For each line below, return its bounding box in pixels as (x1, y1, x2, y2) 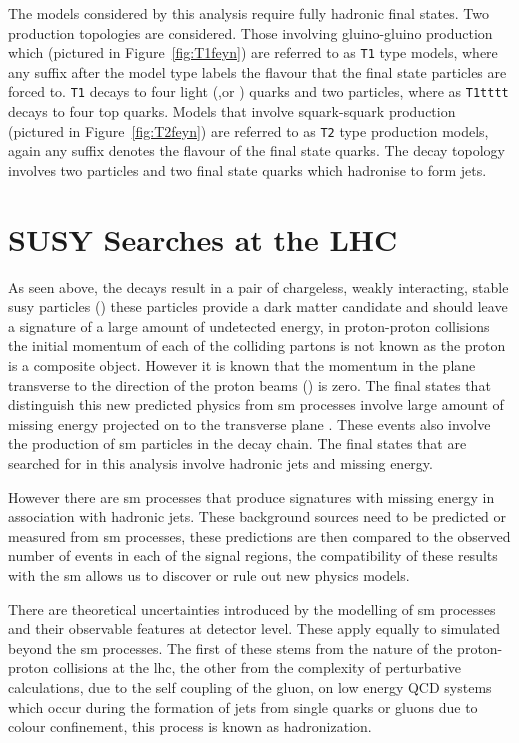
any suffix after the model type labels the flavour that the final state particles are (8, 61, 507, 82)
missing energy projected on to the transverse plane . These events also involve (8, 413, 491, 434)
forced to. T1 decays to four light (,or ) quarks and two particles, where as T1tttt (8, 81, 509, 102)
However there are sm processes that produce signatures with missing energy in (8, 486, 495, 507)
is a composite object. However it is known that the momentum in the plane (8, 355, 476, 376)
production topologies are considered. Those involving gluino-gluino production (8, 22, 493, 43)
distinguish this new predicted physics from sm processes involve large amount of (8, 394, 504, 415)
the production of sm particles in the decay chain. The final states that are (8, 433, 467, 454)
